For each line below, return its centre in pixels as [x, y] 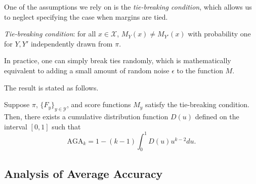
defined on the [217, 116]
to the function [200, 70]
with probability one [219, 34]
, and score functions [99, 104]
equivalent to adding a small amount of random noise [87, 70]
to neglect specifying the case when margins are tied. [86, 16]
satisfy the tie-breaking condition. [197, 104]
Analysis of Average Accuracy [83, 173]
